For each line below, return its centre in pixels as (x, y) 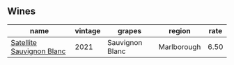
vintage (88, 30)
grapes (129, 30)
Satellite (24, 42)
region (180, 30)
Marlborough (180, 46)
